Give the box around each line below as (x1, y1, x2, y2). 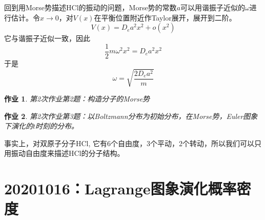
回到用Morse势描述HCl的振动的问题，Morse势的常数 (4, 2, 177, 12)
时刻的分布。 (35, 121, 79, 131)
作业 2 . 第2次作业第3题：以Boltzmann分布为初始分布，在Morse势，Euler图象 (4, 110, 258, 121)
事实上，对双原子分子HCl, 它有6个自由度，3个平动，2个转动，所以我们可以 (4, 137, 255, 148)
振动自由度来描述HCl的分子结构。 (11, 148, 125, 158)
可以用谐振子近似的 (180, 2, 246, 12)
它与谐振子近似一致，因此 (4, 33, 90, 44)
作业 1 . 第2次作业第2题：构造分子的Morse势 (4, 93, 150, 104)
